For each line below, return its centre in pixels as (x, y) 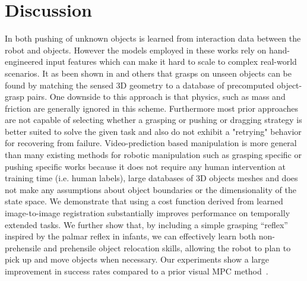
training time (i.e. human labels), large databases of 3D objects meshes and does (151, 178)
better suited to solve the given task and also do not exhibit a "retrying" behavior (153, 131)
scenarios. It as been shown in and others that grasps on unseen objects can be (148, 73)
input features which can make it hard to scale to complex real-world (171, 61)
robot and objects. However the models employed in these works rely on (136, 50)
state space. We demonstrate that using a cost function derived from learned (144, 201)
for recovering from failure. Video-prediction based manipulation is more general (151, 143)
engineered (24, 61)
